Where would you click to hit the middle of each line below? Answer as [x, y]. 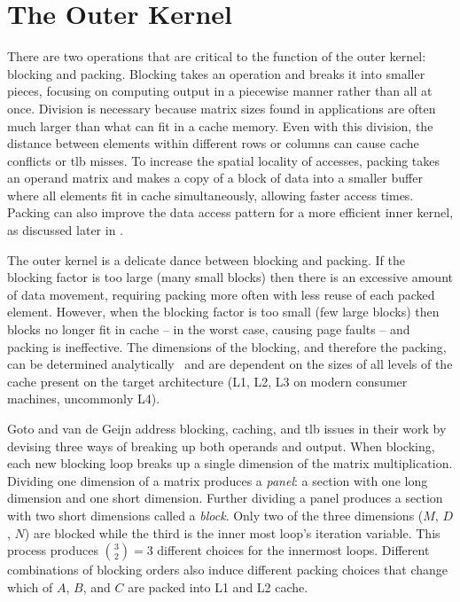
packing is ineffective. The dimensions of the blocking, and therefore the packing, [227, 346]
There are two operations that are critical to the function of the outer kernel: [217, 56]
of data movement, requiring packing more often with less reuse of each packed [221, 294]
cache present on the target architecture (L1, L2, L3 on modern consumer [207, 381]
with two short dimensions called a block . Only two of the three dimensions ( [215, 515]
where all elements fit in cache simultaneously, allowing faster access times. [211, 195]
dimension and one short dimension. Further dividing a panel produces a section [225, 498]
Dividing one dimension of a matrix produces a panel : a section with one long [218, 480]
